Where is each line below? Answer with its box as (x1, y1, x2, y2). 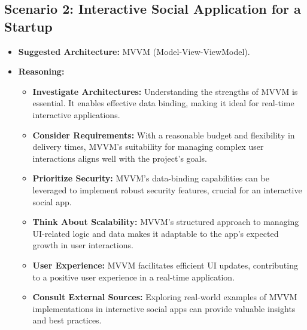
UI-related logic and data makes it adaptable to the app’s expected (32, 227, 279, 239)
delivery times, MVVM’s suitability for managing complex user (32, 140, 264, 153)
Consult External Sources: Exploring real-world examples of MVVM (32, 291, 297, 303)
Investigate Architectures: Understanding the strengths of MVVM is (32, 85, 298, 97)
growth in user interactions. (32, 239, 133, 251)
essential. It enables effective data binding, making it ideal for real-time (32, 97, 294, 109)
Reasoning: (18, 65, 65, 78)
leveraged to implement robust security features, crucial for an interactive (32, 183, 302, 196)
